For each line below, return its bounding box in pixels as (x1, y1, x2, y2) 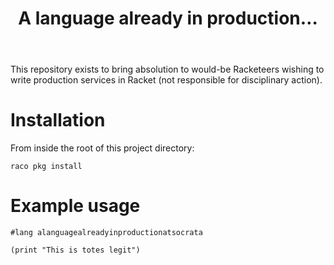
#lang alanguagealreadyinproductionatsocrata (10, 228, 203, 238)
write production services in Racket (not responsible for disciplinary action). (10, 74, 323, 86)
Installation (10, 109, 106, 132)
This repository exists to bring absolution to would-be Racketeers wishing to (10, 63, 325, 76)
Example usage (10, 195, 141, 217)
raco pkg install (10, 162, 83, 172)
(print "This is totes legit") (10, 245, 141, 256)
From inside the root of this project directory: (10, 142, 195, 154)
